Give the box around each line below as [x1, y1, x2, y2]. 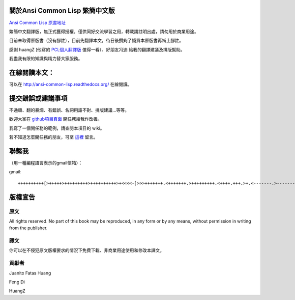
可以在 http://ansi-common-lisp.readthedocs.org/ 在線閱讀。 [9, 81, 132, 87]
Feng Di [9, 279, 25, 285]
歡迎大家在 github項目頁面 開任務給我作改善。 [9, 116, 102, 122]
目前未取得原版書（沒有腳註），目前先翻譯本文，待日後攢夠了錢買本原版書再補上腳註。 [9, 37, 184, 44]
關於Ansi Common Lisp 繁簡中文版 [9, 6, 115, 15]
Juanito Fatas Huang [9, 270, 51, 276]
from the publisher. [9, 225, 48, 231]
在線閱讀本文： [9, 68, 55, 77]
